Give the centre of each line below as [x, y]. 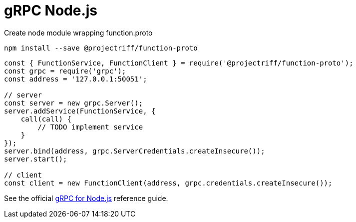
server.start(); [36, 159]
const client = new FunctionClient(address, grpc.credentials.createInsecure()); [168, 183]
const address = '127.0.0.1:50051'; [76, 79]
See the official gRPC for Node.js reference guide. [86, 198]
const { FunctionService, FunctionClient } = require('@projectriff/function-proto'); [179, 63]
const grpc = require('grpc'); [65, 71]
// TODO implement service [90, 127]
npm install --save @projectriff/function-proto [101, 48]
